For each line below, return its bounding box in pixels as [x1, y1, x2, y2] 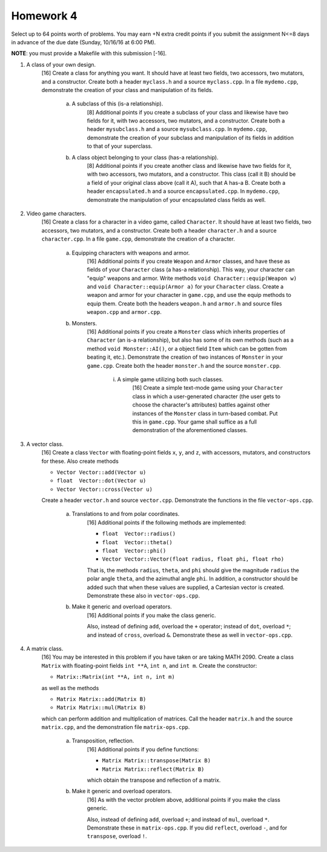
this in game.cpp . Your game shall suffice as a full [132, 418, 257, 425]
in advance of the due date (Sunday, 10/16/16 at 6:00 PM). [11, 38, 156, 45]
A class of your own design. [26, 61, 96, 68]
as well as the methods [41, 684, 99, 691]
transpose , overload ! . [87, 833, 147, 840]
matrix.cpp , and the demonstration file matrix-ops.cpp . [41, 724, 190, 731]
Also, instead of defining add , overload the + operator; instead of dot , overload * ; [87, 623, 291, 630]
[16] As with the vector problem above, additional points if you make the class [87, 796, 281, 803]
